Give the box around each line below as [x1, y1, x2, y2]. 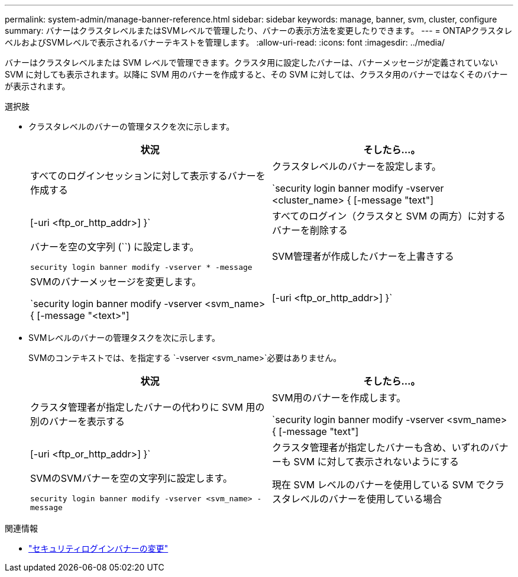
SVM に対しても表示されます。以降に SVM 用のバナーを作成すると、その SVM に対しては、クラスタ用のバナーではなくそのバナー [5, 69, 508, 79]
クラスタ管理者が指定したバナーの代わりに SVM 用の [30, 401, 265, 413]
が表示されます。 [5, 81, 70, 91]
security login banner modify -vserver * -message [30, 263, 252, 272]
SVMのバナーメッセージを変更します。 [30, 276, 202, 288]
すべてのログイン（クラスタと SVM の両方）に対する [272, 210, 506, 222]
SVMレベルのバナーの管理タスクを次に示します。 [28, 333, 220, 343]
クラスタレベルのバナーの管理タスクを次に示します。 [28, 121, 235, 131]
